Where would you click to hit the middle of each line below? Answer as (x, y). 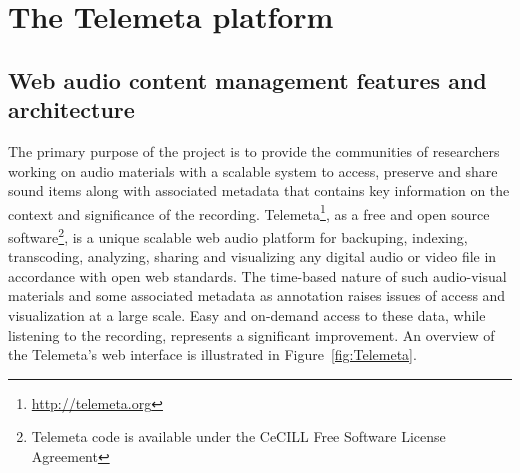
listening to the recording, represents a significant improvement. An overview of (251, 334)
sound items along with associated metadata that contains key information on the (259, 190)
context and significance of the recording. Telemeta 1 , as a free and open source (249, 212)
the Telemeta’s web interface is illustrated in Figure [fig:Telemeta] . (212, 354)
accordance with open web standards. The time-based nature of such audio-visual (257, 275)
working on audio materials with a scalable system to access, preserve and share (253, 170)
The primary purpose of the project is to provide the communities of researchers (254, 150)
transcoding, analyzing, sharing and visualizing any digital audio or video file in (252, 256)
